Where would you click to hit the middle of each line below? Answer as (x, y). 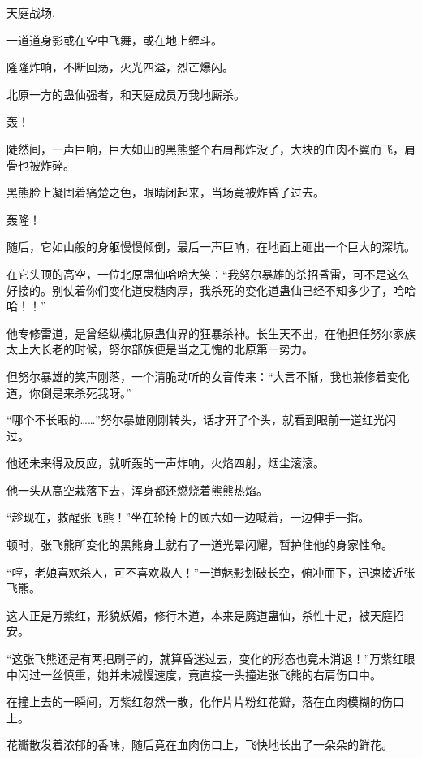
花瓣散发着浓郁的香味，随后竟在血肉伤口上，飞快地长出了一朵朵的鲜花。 (200, 745)
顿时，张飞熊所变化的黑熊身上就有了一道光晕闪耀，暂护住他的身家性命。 (200, 545)
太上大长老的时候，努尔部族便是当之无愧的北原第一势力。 (160, 349)
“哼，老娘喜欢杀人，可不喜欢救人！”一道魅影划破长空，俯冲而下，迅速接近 (205, 572)
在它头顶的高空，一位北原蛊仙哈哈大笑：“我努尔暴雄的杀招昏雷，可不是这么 (208, 273)
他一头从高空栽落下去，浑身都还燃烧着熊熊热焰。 (137, 489)
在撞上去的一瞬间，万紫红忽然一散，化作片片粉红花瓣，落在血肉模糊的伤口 (205, 702)
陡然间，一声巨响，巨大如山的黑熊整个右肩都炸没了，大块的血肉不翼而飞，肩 (211, 148)
